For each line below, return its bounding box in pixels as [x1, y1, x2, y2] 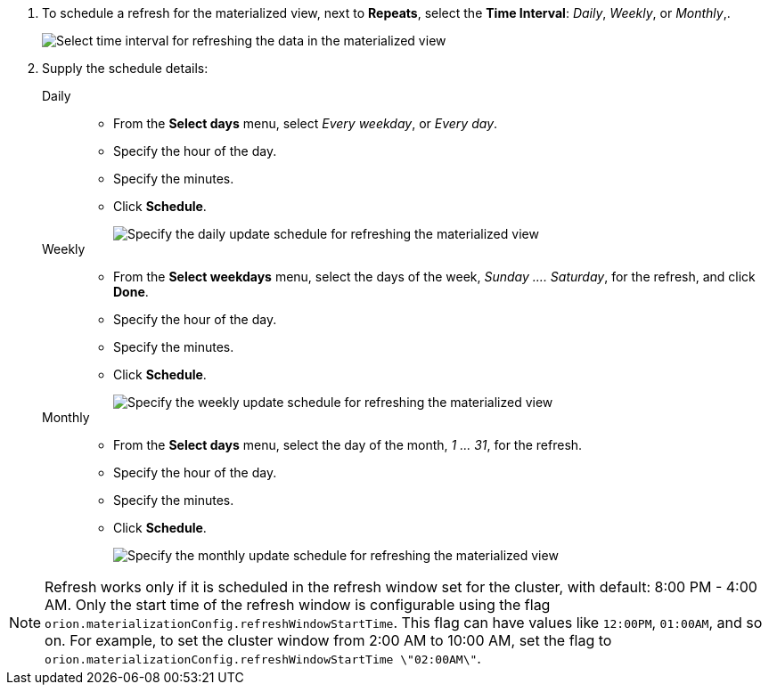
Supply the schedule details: [42, 61, 209, 76]
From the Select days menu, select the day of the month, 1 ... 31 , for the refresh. [113, 437, 583, 452]
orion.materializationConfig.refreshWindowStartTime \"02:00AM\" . [45, 649, 481, 667]
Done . [113, 284, 149, 299]
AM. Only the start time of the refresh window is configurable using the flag [45, 596, 551, 614]
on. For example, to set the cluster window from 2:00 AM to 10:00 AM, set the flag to [45, 631, 612, 649]
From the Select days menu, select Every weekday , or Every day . [113, 116, 498, 131]
